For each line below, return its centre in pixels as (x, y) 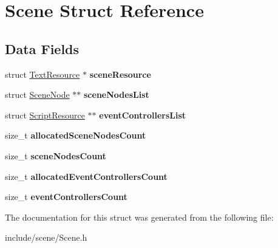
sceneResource (120, 74)
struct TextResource (42, 74)
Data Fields (42, 48)
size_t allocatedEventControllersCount (86, 176)
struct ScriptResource (45, 115)
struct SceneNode (37, 95)
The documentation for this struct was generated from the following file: (139, 217)
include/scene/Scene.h (46, 237)
